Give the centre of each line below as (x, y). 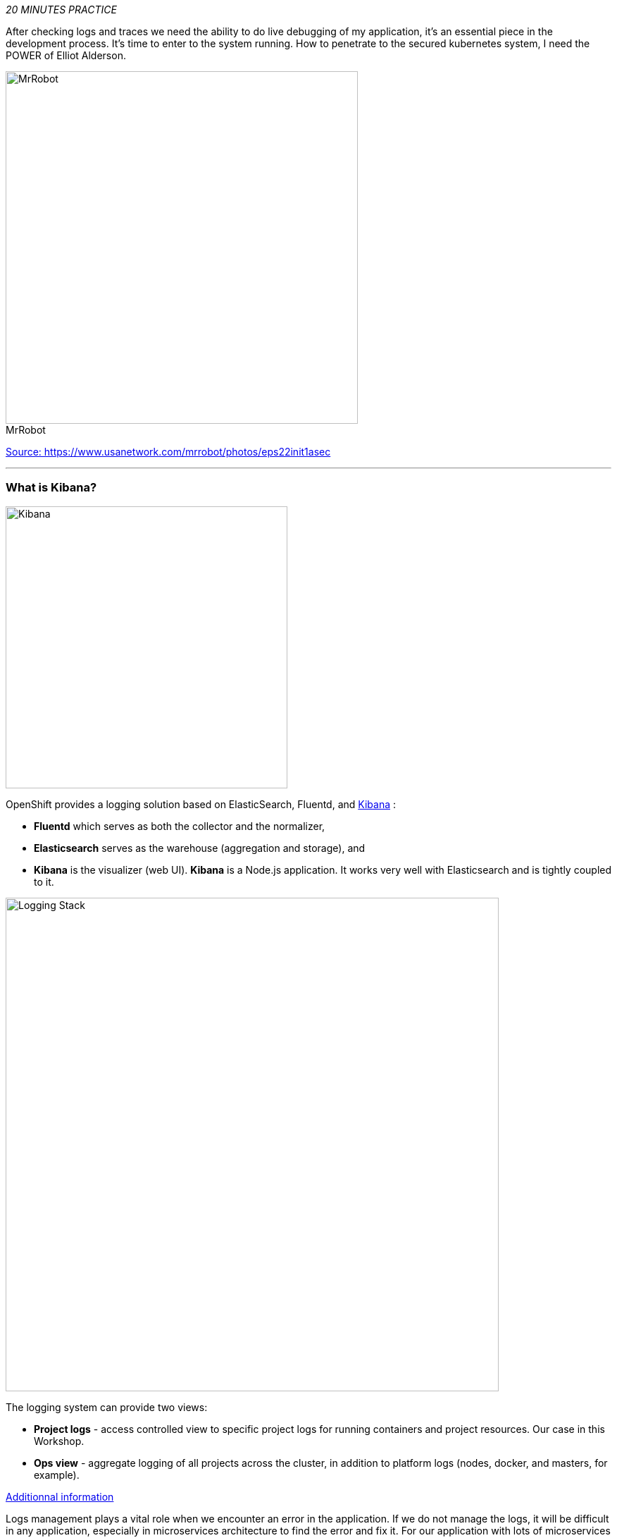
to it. (44, 881)
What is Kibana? (51, 488)
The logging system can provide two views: (107, 1407)
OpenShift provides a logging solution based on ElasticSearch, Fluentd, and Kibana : (201, 804)
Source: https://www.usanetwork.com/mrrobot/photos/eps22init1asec (168, 452)
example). (57, 1475)
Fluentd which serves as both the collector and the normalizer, (180, 826)
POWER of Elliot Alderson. (66, 55)
